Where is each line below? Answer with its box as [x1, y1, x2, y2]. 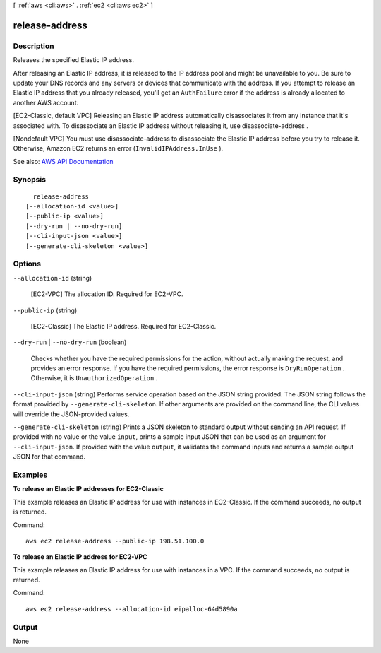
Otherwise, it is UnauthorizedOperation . [30, 374, 158, 382]
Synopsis [13, 175, 46, 184]
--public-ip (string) [13, 306, 78, 314]
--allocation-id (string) [13, 273, 92, 282]
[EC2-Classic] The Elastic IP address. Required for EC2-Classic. [30, 322, 217, 330]
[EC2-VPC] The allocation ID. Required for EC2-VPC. [30, 290, 183, 298]
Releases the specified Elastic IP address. [13, 56, 134, 64]
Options [13, 259, 42, 269]
